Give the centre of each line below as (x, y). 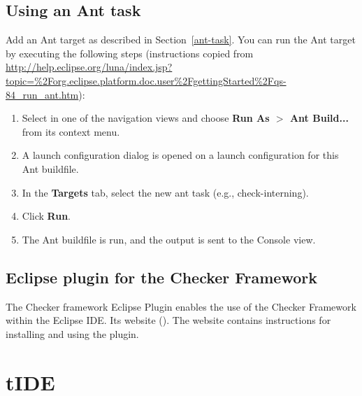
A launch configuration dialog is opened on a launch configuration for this (180, 155)
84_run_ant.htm (42, 94)
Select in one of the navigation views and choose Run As (146, 118)
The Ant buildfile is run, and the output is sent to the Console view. (169, 239)
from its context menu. (71, 131)
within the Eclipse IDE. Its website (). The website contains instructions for (168, 320)
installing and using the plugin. (72, 333)
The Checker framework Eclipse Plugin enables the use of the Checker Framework (181, 306)
